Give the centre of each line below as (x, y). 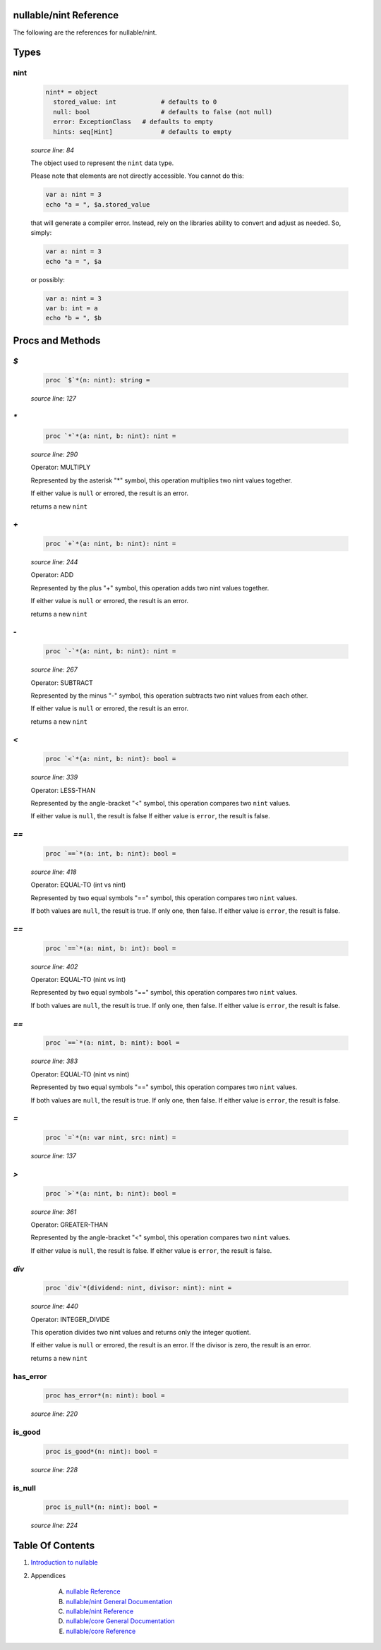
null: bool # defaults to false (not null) (163, 112)
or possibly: (48, 279)
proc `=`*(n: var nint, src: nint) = (111, 1138)
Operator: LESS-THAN (63, 790)
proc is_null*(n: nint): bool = (102, 1507)
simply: (41, 233)
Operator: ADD (52, 575)
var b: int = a (72, 308)
